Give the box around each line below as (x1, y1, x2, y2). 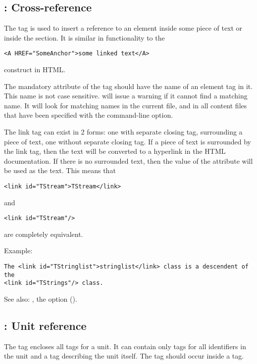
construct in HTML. (4, 64, 65, 75)
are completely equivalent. (4, 228, 83, 239)
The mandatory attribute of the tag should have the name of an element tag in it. (4, 81, 253, 91)
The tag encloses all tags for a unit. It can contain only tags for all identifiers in (4, 341, 246, 351)
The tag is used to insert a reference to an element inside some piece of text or (4, 23, 243, 33)
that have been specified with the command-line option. (4, 110, 173, 120)
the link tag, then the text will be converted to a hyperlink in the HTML (4, 146, 226, 156)
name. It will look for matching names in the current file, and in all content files (4, 100, 247, 110)
